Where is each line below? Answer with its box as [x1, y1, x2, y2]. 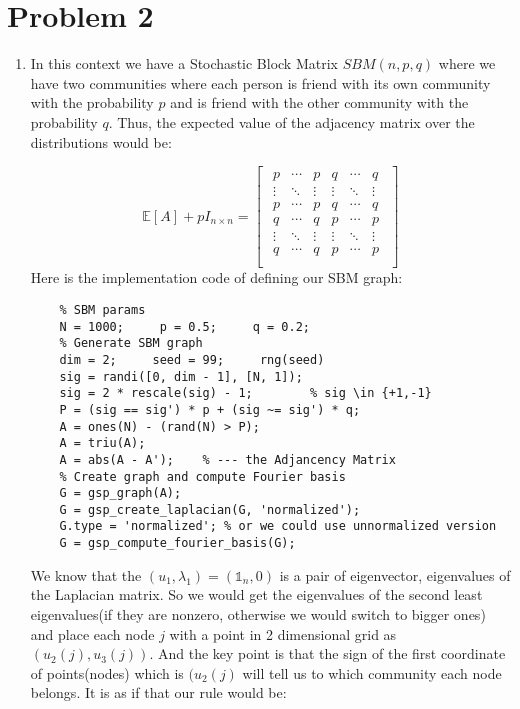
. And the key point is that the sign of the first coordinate [149, 643, 506, 664]
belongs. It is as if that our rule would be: [30, 682, 287, 703]
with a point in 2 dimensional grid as [169, 623, 397, 644]
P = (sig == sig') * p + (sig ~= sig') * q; [59, 402, 361, 417]
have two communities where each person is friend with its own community [30, 72, 491, 93]
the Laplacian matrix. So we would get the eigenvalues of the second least [30, 584, 483, 605]
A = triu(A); [59, 436, 146, 451]
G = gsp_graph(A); [59, 486, 182, 501]
